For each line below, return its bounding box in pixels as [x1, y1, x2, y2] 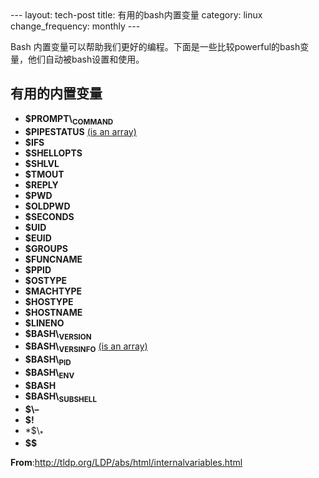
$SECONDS [24, 210, 75, 222]
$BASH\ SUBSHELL [24, 390, 98, 404]
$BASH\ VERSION [24, 327, 92, 342]
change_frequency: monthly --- [10, 20, 141, 32]
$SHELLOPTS [24, 147, 83, 159]
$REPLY [24, 178, 59, 191]
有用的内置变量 [10, 85, 103, 102]
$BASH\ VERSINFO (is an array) [24, 340, 148, 355]
